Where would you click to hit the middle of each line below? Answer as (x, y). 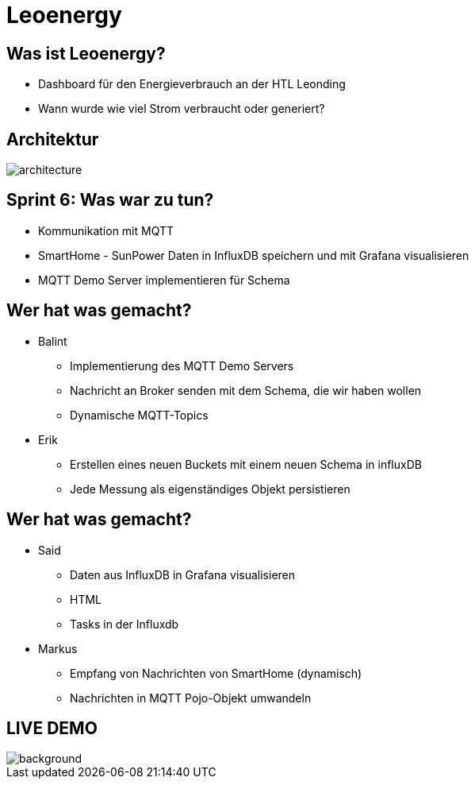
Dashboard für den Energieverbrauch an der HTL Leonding (192, 84)
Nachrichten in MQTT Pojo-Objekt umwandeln (191, 698)
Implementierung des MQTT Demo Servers (182, 365)
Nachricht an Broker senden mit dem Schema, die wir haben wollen (246, 390)
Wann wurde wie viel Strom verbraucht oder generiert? (182, 109)
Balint (53, 341)
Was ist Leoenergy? (86, 53)
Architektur (53, 139)
